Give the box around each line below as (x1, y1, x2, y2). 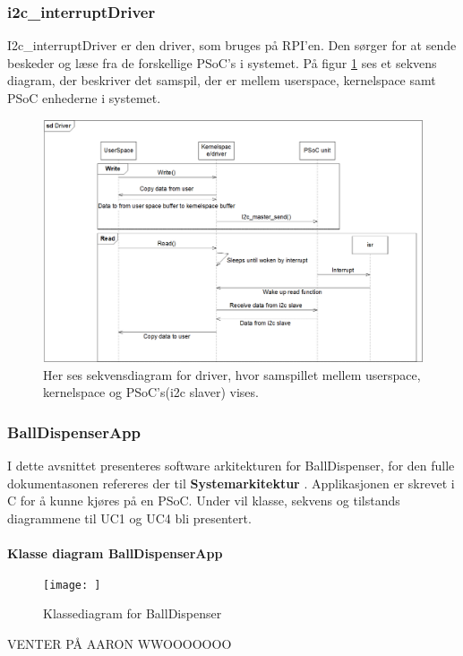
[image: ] (43, 578, 101, 591)
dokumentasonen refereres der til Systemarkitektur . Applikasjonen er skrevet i (7, 473, 455, 492)
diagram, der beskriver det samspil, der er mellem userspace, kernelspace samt (7, 71, 436, 90)
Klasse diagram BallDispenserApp (7, 543, 223, 562)
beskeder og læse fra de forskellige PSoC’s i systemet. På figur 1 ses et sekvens (7, 53, 437, 72)
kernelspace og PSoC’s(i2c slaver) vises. (43, 383, 259, 401)
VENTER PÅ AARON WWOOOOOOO (7, 634, 232, 652)
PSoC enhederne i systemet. (7, 89, 161, 107)
